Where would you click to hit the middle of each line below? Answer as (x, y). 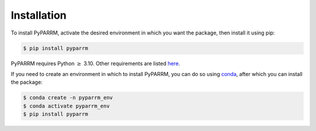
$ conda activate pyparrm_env (66, 106)
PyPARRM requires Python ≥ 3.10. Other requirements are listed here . (96, 63)
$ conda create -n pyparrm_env (68, 98)
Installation (39, 15)
